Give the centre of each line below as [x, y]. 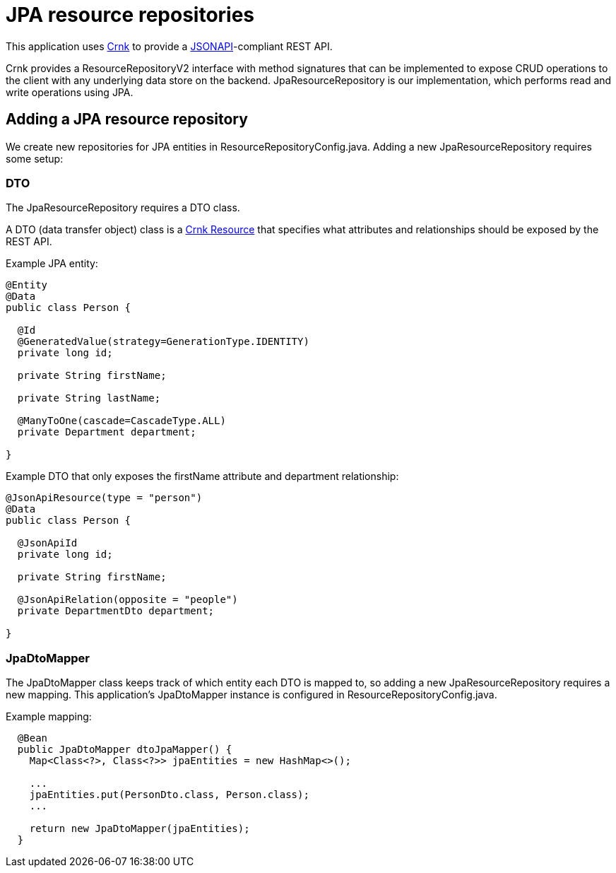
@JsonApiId [47, 543]
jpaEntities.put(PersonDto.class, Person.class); [169, 795]
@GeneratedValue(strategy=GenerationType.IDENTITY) [163, 342]
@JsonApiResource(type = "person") [104, 498]
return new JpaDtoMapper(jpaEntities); [140, 829]
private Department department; [107, 432]
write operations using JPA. [70, 92]
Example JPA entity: [52, 264]
